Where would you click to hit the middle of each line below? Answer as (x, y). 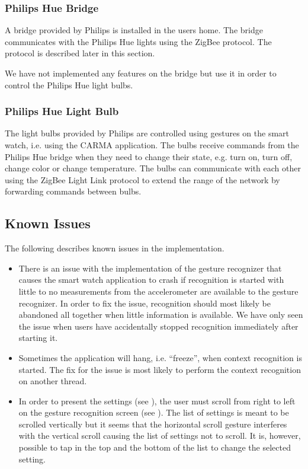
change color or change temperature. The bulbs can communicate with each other (153, 168)
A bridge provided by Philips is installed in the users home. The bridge (134, 30)
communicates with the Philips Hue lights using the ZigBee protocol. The (138, 41)
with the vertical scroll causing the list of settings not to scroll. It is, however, (160, 435)
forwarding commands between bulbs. (73, 191)
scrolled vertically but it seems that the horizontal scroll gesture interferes (153, 424)
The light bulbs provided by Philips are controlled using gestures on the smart (147, 133)
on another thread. (53, 381)
